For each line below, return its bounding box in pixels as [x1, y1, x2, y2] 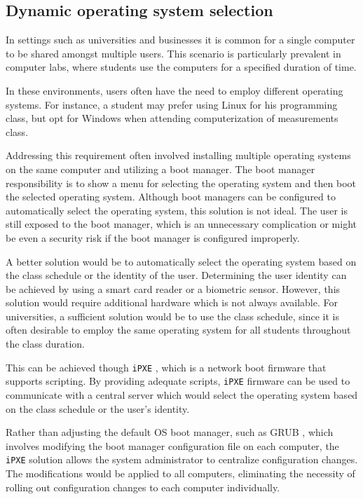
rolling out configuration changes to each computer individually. [6, 479, 280, 494]
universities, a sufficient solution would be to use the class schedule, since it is [6, 308, 339, 323]
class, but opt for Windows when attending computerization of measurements [6, 111, 338, 125]
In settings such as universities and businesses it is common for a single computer [6, 32, 355, 47]
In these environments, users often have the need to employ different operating [6, 83, 343, 97]
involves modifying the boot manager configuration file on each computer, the [6, 438, 339, 453]
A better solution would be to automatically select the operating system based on [6, 254, 357, 268]
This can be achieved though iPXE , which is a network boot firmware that [6, 360, 327, 374]
